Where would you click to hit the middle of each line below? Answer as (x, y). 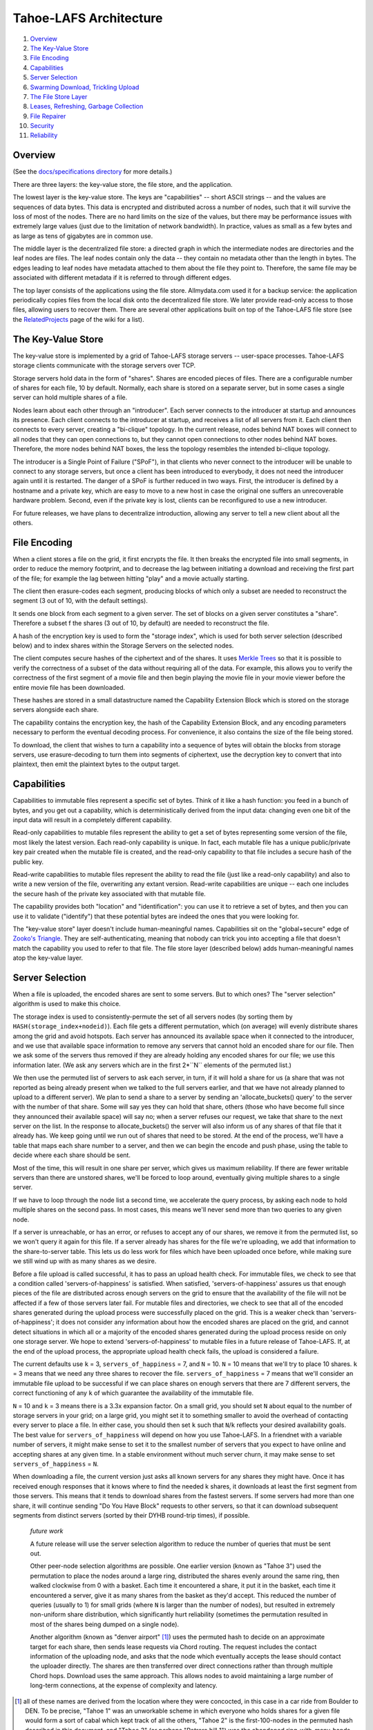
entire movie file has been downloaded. (69, 687)
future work (47, 1531)
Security (42, 126)
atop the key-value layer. (48, 958)
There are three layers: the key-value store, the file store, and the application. (123, 184)
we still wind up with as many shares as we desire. (85, 1261)
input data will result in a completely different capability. (92, 820)
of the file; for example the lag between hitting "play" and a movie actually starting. (131, 579)
